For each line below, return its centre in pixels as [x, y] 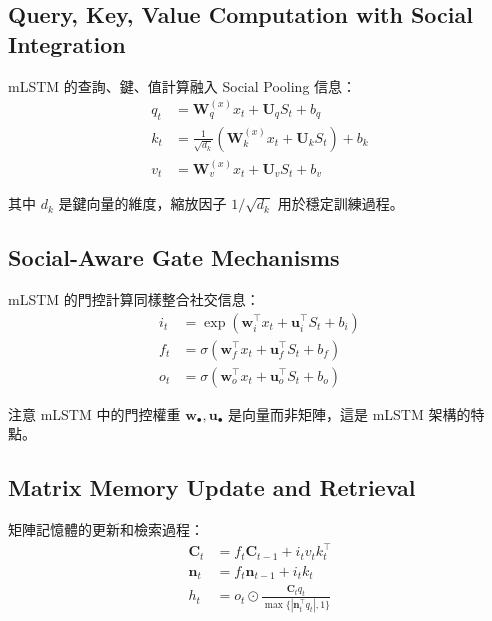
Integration [67, 43]
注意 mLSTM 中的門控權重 [94, 413]
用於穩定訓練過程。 [340, 203]
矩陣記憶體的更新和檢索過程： [106, 528]
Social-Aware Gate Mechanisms [174, 257]
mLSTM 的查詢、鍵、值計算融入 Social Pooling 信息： [182, 85]
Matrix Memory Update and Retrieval [212, 487]
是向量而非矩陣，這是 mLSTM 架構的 [349, 413]
